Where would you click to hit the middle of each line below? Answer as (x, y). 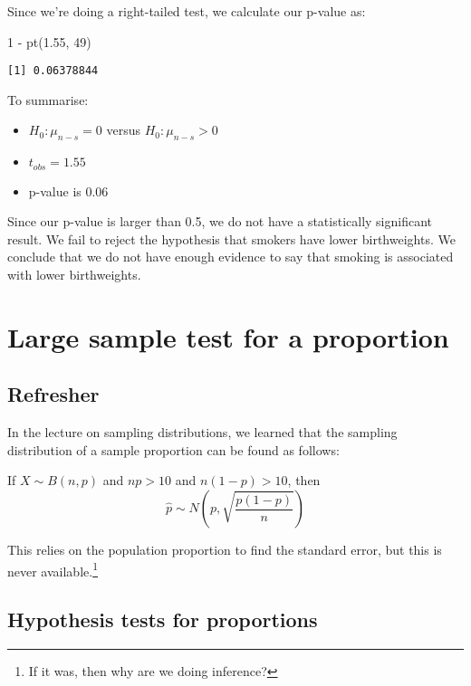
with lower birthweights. (74, 275)
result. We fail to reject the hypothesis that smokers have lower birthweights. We (231, 238)
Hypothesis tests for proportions (163, 619)
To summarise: (48, 99)
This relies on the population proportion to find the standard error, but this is (225, 550)
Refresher (53, 394)
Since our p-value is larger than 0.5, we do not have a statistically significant (220, 221)
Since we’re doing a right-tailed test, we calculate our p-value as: (187, 11)
